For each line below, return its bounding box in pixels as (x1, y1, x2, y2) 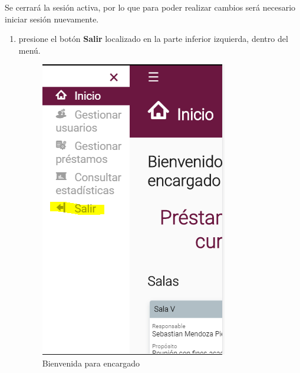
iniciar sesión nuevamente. (5, 12, 99, 25)
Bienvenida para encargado (42, 356, 140, 369)
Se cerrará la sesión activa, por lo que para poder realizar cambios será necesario (5, 1, 296, 13)
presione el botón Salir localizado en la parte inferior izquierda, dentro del (18, 32, 288, 45)
